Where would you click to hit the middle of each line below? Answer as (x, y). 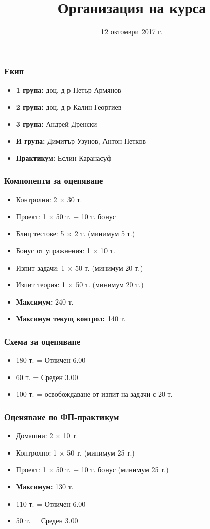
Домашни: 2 (34, 436)
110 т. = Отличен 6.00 (51, 503)
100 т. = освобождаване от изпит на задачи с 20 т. (94, 394)
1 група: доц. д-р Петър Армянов (68, 90)
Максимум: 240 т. (45, 301)
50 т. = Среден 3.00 (47, 521)
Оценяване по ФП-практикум (62, 416)
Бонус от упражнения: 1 (53, 250)
